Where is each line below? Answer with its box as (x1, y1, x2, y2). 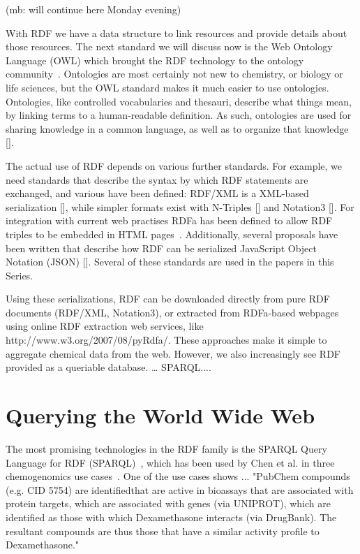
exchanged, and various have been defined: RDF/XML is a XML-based (6, 186, 309, 201)
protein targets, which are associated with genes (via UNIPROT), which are (6, 496, 331, 511)
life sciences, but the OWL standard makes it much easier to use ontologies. (6, 80, 329, 94)
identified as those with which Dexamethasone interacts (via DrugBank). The (6, 509, 337, 524)
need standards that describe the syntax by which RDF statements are (6, 172, 308, 187)
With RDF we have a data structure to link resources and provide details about (6, 25, 347, 40)
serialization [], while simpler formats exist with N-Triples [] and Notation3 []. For (6, 199, 354, 214)
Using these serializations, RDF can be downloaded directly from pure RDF (6, 291, 330, 306)
